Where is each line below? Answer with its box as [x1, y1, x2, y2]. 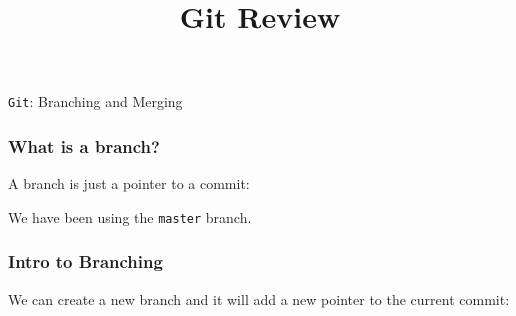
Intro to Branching [8, 249, 163, 274]
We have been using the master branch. [8, 206, 252, 227]
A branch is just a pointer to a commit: [8, 173, 250, 194]
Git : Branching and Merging [8, 91, 183, 112]
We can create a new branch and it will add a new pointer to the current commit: [8, 288, 510, 309]
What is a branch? [8, 133, 160, 158]
